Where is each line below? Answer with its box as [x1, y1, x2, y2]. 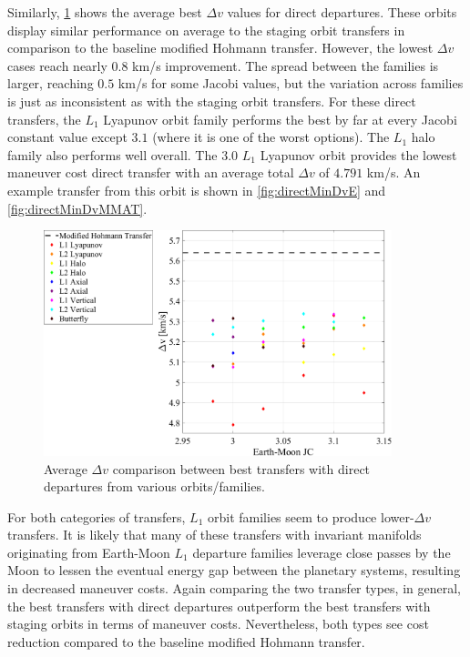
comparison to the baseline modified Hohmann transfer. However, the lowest [7, 38, 434, 57]
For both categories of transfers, [7, 507, 186, 526]
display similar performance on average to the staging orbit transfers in [7, 20, 405, 39]
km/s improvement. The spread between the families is [132, 56, 439, 75]
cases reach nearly [7, 56, 107, 75]
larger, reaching [7, 74, 94, 93]
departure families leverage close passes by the [192, 542, 451, 561]
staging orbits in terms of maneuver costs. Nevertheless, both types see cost [7, 614, 429, 633]
